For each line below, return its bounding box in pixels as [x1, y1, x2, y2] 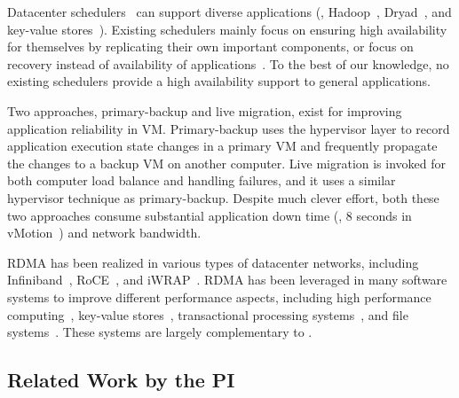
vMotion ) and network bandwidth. [7, 223, 202, 242]
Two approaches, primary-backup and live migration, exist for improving [7, 101, 402, 120]
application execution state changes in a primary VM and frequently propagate [7, 137, 438, 155]
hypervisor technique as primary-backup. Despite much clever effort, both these [7, 188, 439, 207]
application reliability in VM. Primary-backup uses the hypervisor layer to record [7, 119, 450, 137]
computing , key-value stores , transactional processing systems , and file [7, 305, 408, 324]
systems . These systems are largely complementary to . [7, 323, 313, 341]
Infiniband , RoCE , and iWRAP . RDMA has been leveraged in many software [7, 270, 447, 289]
